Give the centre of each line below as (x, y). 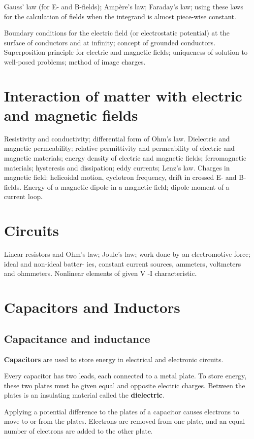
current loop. (23, 196)
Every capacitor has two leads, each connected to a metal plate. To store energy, (125, 376)
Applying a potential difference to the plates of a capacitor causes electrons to (122, 411)
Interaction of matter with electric (123, 95)
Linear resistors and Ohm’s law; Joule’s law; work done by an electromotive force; (127, 254)
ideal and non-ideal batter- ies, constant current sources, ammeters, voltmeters (123, 263)
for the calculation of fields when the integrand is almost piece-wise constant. (120, 16)
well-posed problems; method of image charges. (75, 61)
